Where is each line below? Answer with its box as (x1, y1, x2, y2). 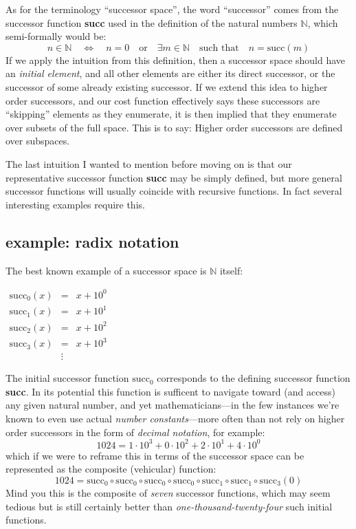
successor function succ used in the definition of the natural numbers (5, 15, 298, 30)
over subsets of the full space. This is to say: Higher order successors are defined (5, 120, 343, 134)
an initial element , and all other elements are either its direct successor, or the (5, 66, 335, 80)
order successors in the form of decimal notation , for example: (5, 424, 265, 439)
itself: (219, 263, 243, 277)
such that (199, 43, 239, 53)
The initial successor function (5, 371, 129, 385)
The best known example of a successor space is (5, 263, 207, 277)
